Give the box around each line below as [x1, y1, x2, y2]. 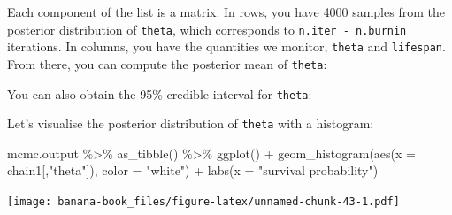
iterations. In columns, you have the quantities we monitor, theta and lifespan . [7, 37, 446, 56]
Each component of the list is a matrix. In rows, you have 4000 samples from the [7, 3, 445, 20]
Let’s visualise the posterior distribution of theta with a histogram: [7, 114, 374, 133]
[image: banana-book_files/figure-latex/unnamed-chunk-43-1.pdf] [7, 196, 400, 209]
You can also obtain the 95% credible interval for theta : [7, 84, 312, 103]
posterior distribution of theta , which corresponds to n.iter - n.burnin [7, 19, 407, 38]
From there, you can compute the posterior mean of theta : [7, 54, 327, 73]
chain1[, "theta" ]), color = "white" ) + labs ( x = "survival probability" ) [7, 161, 379, 180]
